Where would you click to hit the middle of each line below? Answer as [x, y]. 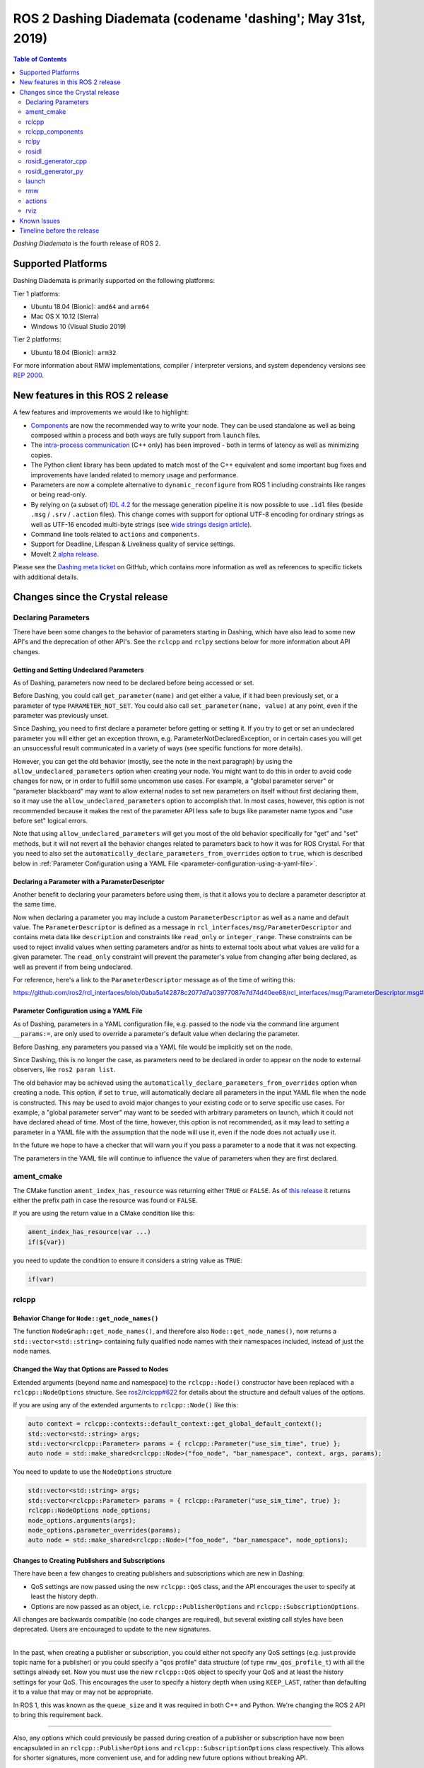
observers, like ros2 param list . [64, 1070]
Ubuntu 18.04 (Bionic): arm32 [73, 352]
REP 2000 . [29, 376]
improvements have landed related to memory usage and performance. [135, 475]
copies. [41, 455]
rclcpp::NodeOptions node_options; [89, 1511]
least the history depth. [64, 1597]
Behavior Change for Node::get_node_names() [86, 1318]
